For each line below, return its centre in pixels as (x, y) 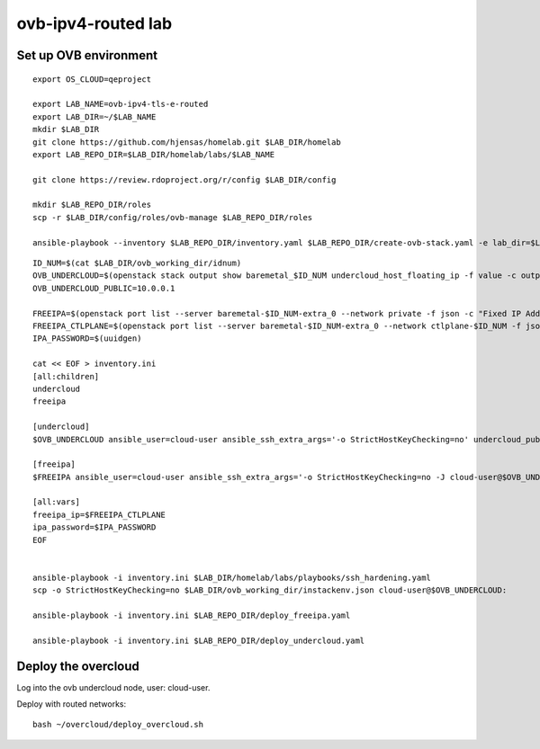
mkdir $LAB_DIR (66, 129)
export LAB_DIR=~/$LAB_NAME (94, 116)
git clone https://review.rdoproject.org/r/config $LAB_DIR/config (184, 179)
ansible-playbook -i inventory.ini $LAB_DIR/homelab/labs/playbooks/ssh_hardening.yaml (232, 577)
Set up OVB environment (87, 55)
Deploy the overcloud (78, 666)
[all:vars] (57, 502)
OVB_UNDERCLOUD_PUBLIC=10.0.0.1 (104, 288)
